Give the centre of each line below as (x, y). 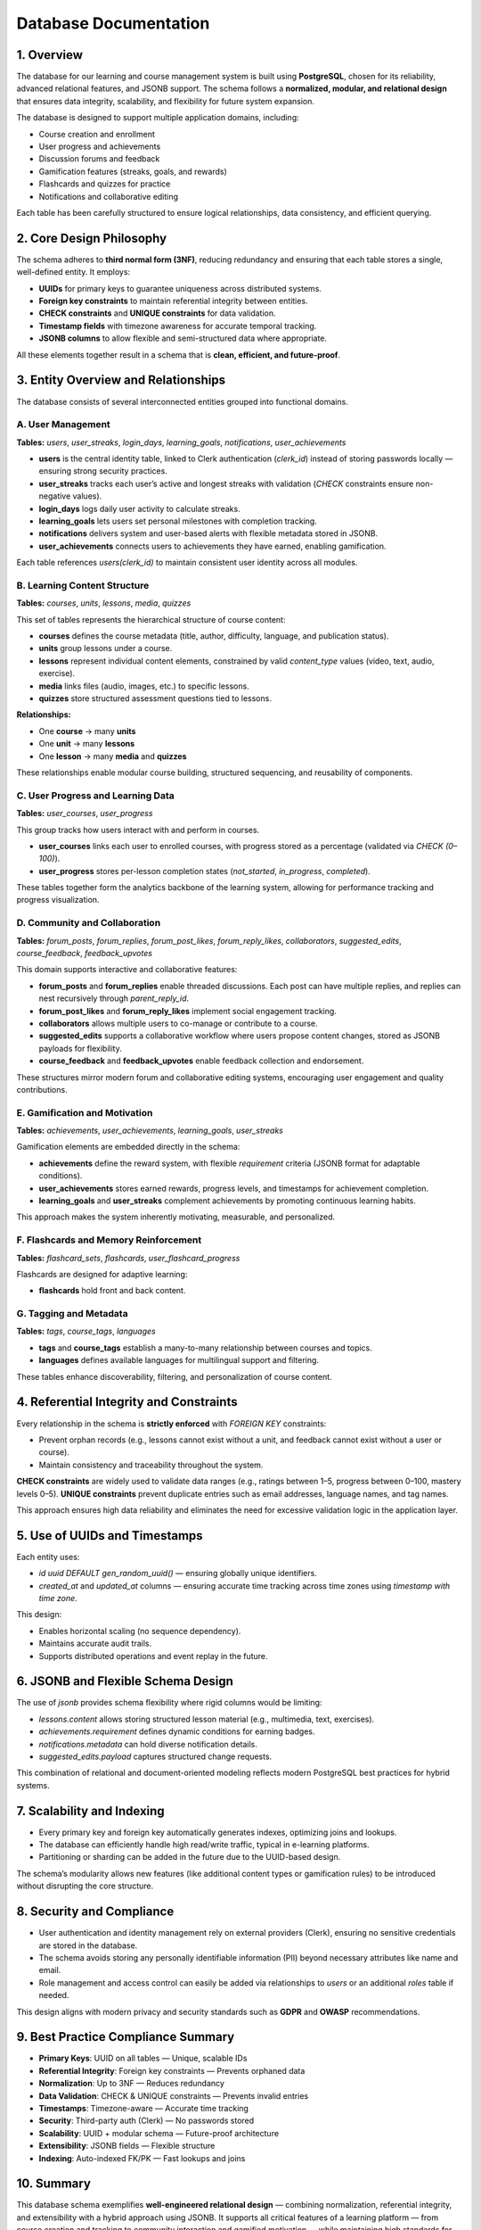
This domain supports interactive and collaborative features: (127, 970)
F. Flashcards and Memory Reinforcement (109, 1240)
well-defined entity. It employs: (73, 272)
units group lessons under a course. (106, 648)
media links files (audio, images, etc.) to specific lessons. (144, 686)
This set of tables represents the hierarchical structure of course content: (151, 619)
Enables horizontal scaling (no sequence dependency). (140, 1631)
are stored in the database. (88, 1945)
